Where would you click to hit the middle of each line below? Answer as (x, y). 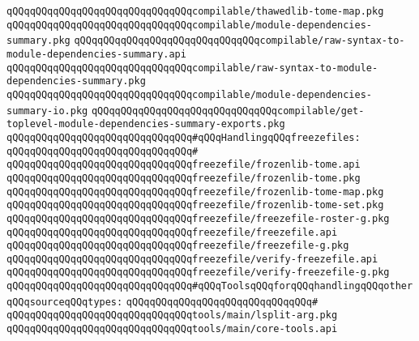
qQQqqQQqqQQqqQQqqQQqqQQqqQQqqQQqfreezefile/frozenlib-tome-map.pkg (195, 192)
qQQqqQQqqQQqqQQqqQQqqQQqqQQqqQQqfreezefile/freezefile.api (172, 232)
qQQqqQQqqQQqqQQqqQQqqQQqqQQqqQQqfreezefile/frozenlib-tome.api (184, 165)
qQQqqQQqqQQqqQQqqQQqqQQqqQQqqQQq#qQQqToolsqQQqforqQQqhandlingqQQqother (210, 286)
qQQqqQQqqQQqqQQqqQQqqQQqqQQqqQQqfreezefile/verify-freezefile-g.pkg (198, 273)
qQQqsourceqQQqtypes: (65, 302)
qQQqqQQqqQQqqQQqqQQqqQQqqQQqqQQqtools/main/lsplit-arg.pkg (172, 315)
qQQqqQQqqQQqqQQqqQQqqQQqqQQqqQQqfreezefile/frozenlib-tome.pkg (184, 178)
